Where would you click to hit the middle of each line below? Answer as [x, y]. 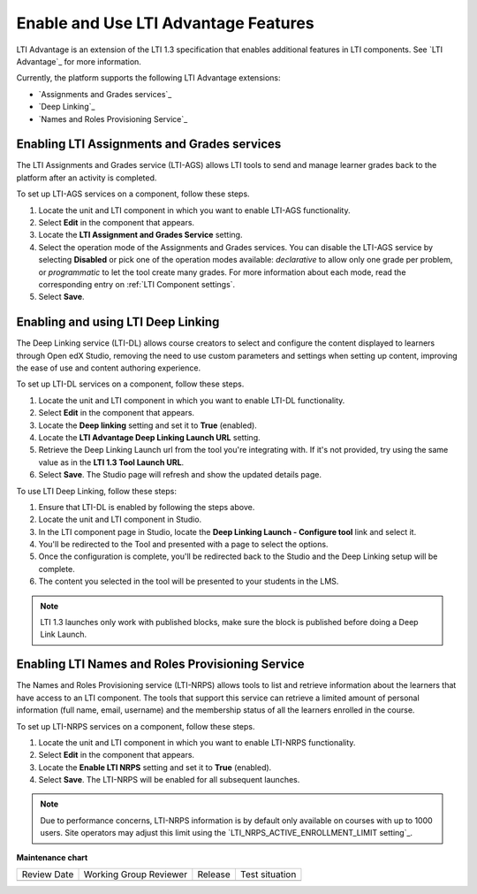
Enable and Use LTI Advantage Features [165, 23]
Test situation [268, 875]
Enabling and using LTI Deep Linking [118, 322]
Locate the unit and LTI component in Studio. [120, 520]
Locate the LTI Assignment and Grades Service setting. [140, 235]
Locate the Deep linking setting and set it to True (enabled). [148, 425]
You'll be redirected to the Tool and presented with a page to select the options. [183, 545]
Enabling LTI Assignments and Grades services [149, 145]
